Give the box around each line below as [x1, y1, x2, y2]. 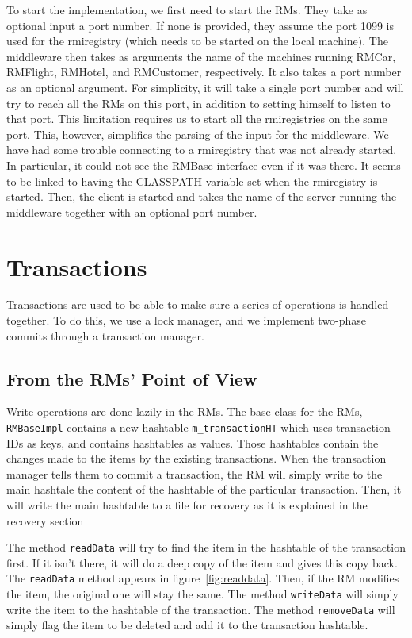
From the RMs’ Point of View [6, 366, 257, 390]
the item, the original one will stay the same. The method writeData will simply [6, 586, 399, 602]
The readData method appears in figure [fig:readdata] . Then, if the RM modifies [6, 570, 399, 586]
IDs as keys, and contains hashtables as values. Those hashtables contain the [6, 434, 379, 451]
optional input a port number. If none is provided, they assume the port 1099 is [6, 17, 394, 33]
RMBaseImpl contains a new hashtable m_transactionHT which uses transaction [6, 419, 391, 436]
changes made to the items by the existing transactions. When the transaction [6, 450, 387, 467]
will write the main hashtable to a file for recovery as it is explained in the [6, 497, 368, 513]
